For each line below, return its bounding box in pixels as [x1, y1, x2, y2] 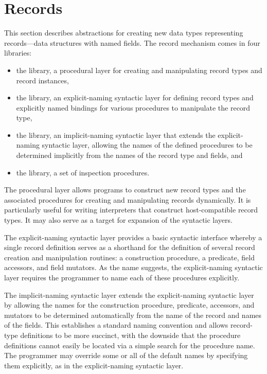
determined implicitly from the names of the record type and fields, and [16, 150, 243, 161]
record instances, [16, 75, 69, 85]
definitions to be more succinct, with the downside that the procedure [20, 329, 241, 340]
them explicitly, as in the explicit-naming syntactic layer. [4, 360, 184, 370]
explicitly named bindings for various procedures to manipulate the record [16, 102, 251, 113]
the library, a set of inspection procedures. [16, 167, 150, 177]
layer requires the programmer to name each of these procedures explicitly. [4, 272, 240, 282]
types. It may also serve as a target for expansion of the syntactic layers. [4, 215, 233, 225]
